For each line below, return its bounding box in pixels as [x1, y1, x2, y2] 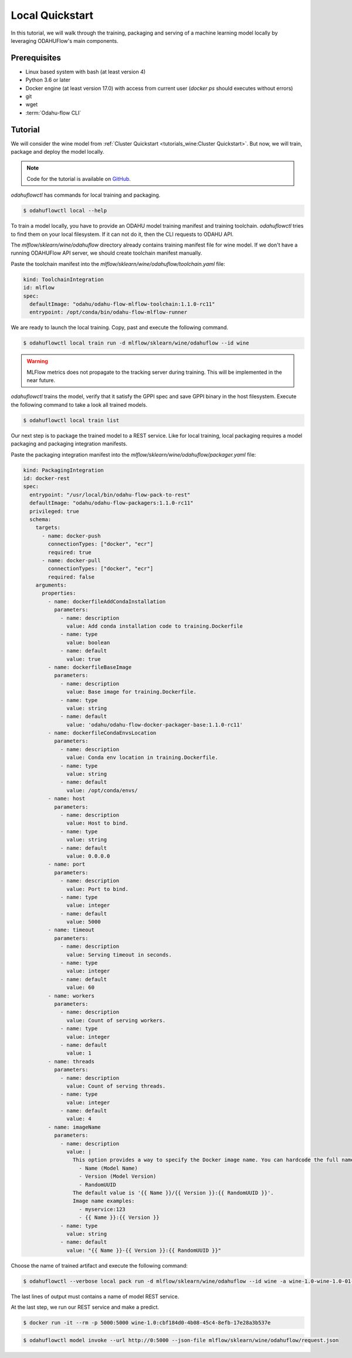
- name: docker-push [42, 532, 101, 539]
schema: [29, 516, 52, 522]
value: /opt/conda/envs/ [66, 787, 138, 793]
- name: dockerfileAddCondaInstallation [48, 598, 166, 604]
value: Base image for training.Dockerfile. [66, 688, 197, 695]
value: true [66, 656, 101, 663]
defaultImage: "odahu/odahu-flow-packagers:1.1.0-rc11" [29, 499, 194, 506]
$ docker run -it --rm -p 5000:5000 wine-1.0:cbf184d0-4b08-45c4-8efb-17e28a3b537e [23, 1319, 271, 1326]
